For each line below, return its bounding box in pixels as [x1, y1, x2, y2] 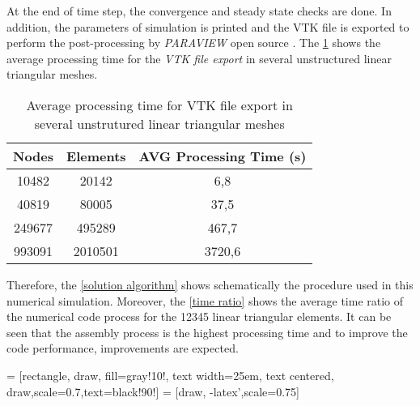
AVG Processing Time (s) [138, 146, 307, 165]
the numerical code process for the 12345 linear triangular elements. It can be [6, 308, 392, 325]
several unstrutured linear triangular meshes [34, 113, 285, 133]
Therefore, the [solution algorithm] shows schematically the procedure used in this [6, 276, 414, 293]
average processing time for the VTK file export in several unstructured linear [6, 49, 392, 66]
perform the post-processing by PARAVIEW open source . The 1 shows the [6, 34, 381, 51]
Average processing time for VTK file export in [26, 95, 293, 114]
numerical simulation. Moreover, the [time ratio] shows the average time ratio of [6, 292, 404, 309]
